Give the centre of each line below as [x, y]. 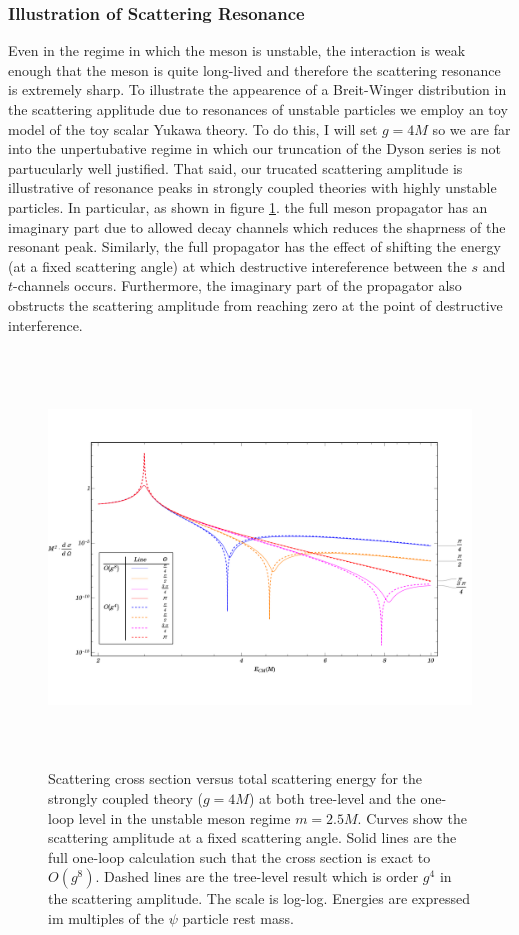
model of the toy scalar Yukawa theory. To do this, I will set [193, 128]
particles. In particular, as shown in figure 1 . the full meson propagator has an [248, 206]
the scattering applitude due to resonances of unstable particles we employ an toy [258, 109]
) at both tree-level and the [332, 798]
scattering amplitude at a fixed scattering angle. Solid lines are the [252, 837]
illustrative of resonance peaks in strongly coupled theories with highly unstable [252, 187]
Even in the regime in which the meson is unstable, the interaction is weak [237, 50]
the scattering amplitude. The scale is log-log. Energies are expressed [259, 898]
